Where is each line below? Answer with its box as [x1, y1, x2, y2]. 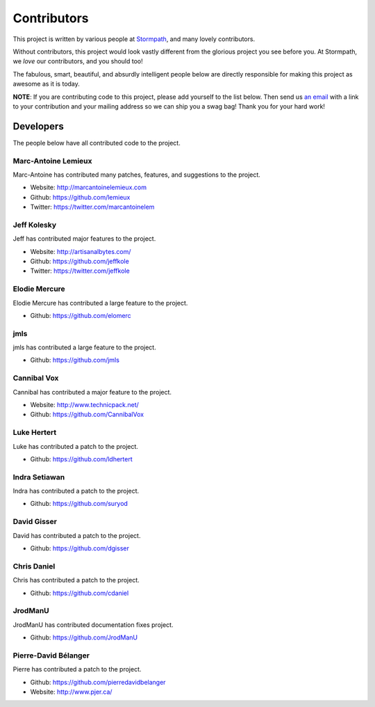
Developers [12, 120, 64, 132]
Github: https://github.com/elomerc [30, 311, 131, 319]
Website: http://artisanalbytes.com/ [30, 247, 131, 255]
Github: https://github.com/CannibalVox [30, 411, 144, 419]
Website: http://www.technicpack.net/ [30, 401, 139, 409]
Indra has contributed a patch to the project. [12, 487, 140, 495]
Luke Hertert [12, 428, 57, 438]
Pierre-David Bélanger [12, 651, 90, 660]
